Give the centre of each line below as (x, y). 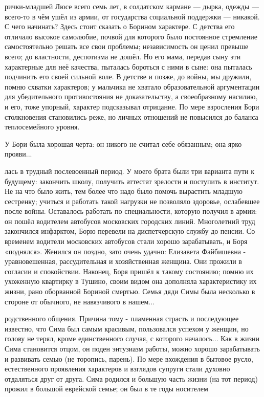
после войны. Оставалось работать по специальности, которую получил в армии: (131, 211)
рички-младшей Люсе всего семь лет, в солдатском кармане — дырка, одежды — (132, 6)
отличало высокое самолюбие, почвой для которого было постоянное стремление (131, 36)
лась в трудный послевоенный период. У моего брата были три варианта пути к (129, 171)
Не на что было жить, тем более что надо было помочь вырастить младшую (124, 191)
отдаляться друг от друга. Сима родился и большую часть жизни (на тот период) (131, 378)
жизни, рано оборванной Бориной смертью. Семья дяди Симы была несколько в (130, 291)
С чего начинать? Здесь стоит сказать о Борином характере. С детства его (120, 26)
